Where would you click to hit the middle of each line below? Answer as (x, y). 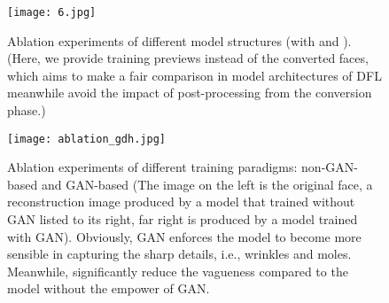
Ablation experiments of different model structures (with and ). (179, 40)
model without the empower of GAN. (109, 288)
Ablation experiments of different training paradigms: (152, 167)
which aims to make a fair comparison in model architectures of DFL (194, 75)
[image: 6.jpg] (52, 12)
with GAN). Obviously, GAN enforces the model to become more (184, 236)
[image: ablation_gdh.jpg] (86, 139)
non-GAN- (330, 167)
